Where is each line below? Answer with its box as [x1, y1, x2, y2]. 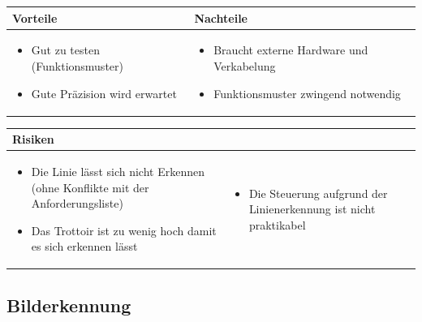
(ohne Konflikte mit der [31, 178, 149, 195]
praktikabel [248, 216, 306, 233]
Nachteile [194, 9, 248, 26]
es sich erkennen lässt [31, 238, 138, 255]
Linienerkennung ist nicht [248, 200, 376, 217]
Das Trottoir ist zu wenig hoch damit [31, 221, 217, 238]
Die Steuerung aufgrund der [248, 184, 388, 201]
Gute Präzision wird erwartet [31, 84, 177, 101]
